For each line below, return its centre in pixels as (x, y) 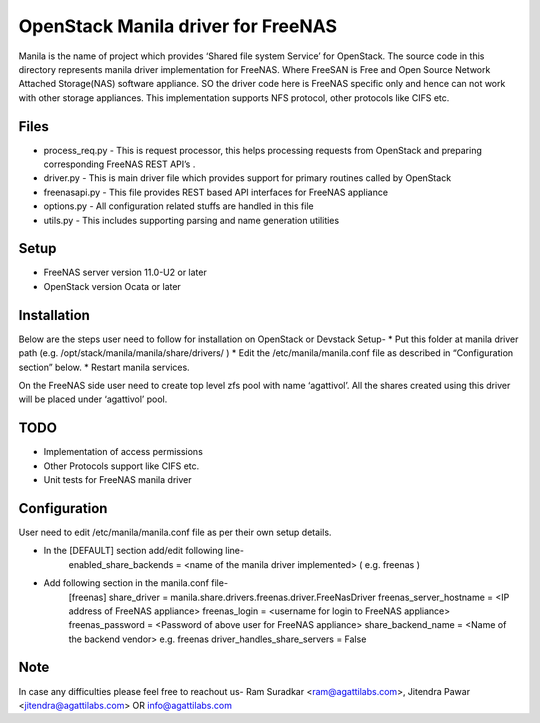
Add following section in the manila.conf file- (136, 583)
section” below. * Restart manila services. (104, 367)
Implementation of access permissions (123, 452)
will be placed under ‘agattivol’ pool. (93, 399)
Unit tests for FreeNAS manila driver (117, 480)
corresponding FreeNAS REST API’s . (119, 164)
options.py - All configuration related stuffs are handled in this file (178, 206)
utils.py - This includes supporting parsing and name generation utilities (191, 220)
